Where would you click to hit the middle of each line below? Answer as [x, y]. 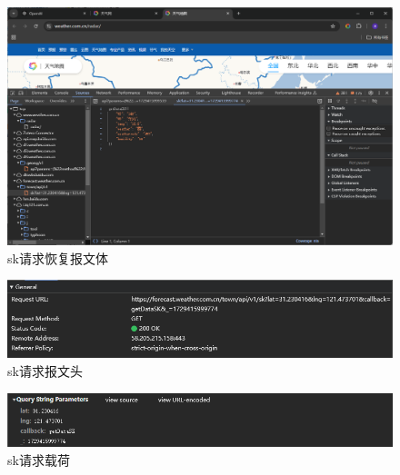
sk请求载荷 [39, 459]
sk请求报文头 [45, 371]
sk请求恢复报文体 [58, 257]
